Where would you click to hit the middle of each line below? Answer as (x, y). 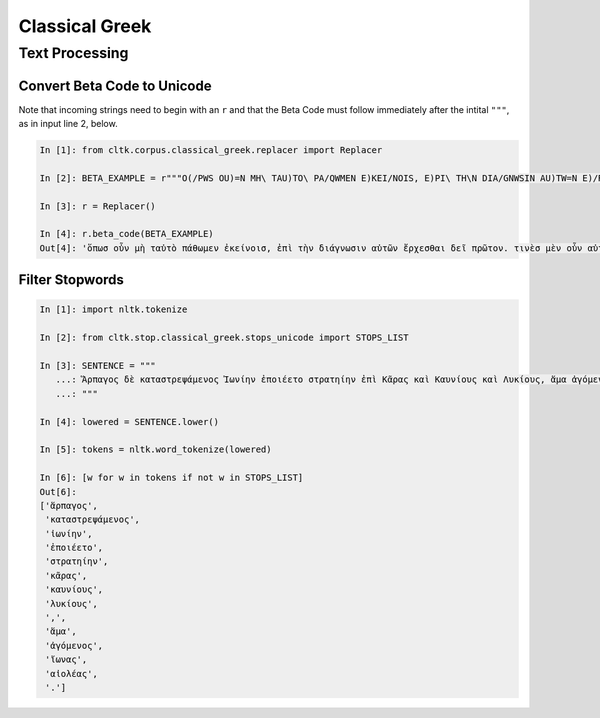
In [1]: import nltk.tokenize (113, 309)
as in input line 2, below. (68, 124)
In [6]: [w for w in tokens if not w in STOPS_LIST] (171, 478)
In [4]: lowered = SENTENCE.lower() (129, 421)
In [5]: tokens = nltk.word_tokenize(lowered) (155, 449)
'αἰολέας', (72, 673)
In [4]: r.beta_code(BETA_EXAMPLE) (126, 234)
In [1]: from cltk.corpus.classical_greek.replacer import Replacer (211, 150)
